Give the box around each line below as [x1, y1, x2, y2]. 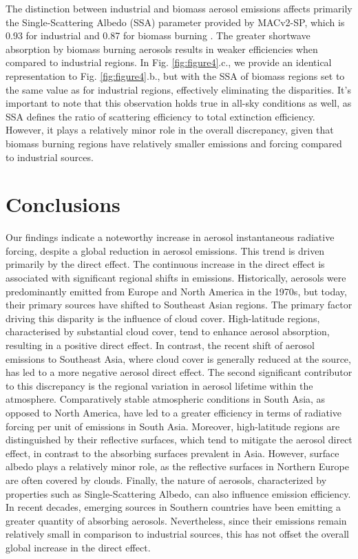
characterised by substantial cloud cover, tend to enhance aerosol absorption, [6, 324, 330, 339]
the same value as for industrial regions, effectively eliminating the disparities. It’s [6, 82, 351, 96]
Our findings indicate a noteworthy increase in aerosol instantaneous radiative [6, 230, 335, 244]
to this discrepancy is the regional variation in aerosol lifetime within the [6, 378, 313, 392]
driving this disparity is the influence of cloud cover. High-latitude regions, [6, 310, 320, 325]
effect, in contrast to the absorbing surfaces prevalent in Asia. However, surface [6, 445, 339, 460]
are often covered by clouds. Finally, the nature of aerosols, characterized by [6, 472, 327, 487]
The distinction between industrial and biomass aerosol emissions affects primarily [6, 1, 352, 15]
